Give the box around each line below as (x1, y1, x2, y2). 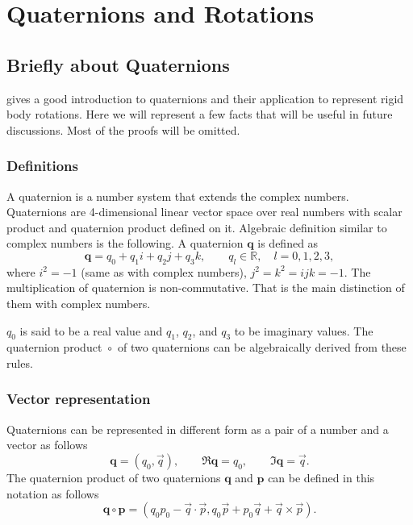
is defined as (257, 235, 319, 252)
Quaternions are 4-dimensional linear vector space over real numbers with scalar (6, 203, 403, 220)
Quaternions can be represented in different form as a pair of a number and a (6, 420, 389, 437)
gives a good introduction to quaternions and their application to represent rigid (6, 90, 404, 106)
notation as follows (6, 485, 99, 502)
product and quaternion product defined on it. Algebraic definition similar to (6, 219, 387, 235)
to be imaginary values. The (234, 322, 373, 339)
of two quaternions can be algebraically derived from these (118, 339, 407, 356)
